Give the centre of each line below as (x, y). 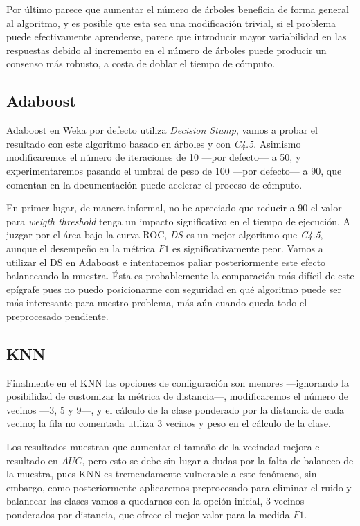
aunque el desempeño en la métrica (81, 248)
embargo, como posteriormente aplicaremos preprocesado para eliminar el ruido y (179, 487)
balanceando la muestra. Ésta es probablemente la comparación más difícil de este (180, 275)
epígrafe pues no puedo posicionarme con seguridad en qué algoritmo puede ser (174, 289)
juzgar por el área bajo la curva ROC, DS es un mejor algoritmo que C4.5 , (165, 235)
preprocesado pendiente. (57, 316)
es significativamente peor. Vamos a (248, 248)
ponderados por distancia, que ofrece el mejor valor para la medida (148, 515)
